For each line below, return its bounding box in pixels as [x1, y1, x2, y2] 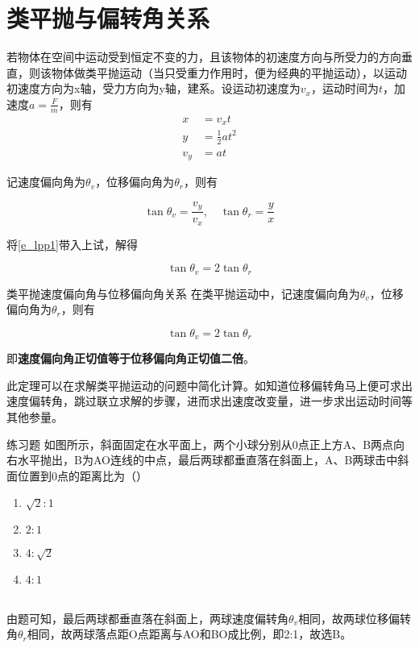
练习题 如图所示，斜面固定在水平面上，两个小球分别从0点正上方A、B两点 [6, 435, 394, 452]
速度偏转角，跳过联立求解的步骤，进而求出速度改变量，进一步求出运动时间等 [6, 393, 413, 409]
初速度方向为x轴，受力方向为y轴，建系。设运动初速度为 [6, 80, 301, 97]
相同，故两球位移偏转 [298, 609, 412, 626]
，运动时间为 [310, 80, 379, 97]
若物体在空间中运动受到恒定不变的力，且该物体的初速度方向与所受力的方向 [6, 48, 401, 65]
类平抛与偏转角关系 [6, 2, 210, 35]
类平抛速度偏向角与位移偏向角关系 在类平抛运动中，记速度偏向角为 [6, 285, 360, 301]
